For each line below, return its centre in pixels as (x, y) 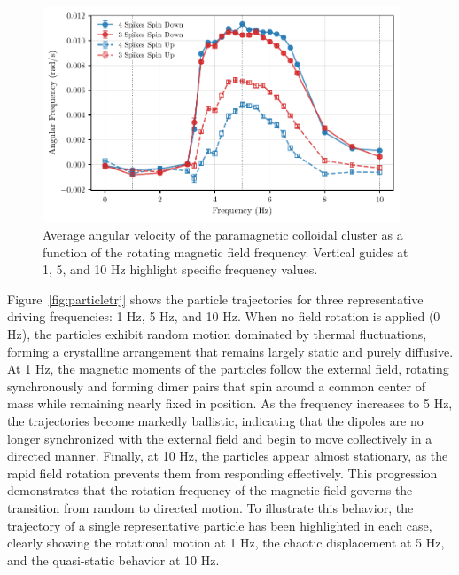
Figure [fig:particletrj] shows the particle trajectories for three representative (215, 299)
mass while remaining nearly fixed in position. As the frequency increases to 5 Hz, (230, 403)
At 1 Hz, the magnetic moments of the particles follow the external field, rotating (228, 369)
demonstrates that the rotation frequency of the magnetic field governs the (210, 490)
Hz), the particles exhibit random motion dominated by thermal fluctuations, (217, 334)
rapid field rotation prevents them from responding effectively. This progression (222, 473)
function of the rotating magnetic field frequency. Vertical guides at (226, 252)
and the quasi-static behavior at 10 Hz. (113, 559)
